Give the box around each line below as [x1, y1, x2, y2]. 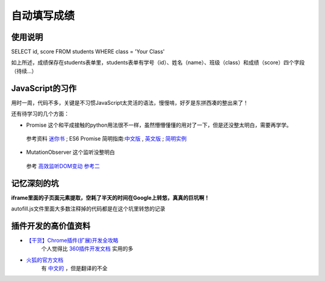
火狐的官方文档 [26, 256, 63, 264]
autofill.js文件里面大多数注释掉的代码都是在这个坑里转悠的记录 [11, 205, 166, 212]
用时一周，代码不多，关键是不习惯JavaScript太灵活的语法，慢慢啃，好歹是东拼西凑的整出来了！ [11, 99, 249, 106]
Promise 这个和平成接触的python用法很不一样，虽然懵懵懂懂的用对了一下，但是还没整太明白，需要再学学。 [26, 121, 292, 128]
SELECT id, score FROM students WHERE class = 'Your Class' [11, 48, 165, 55]
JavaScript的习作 [11, 83, 77, 93]
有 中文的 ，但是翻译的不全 [41, 265, 108, 272]
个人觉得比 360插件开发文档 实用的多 [41, 245, 134, 253]
